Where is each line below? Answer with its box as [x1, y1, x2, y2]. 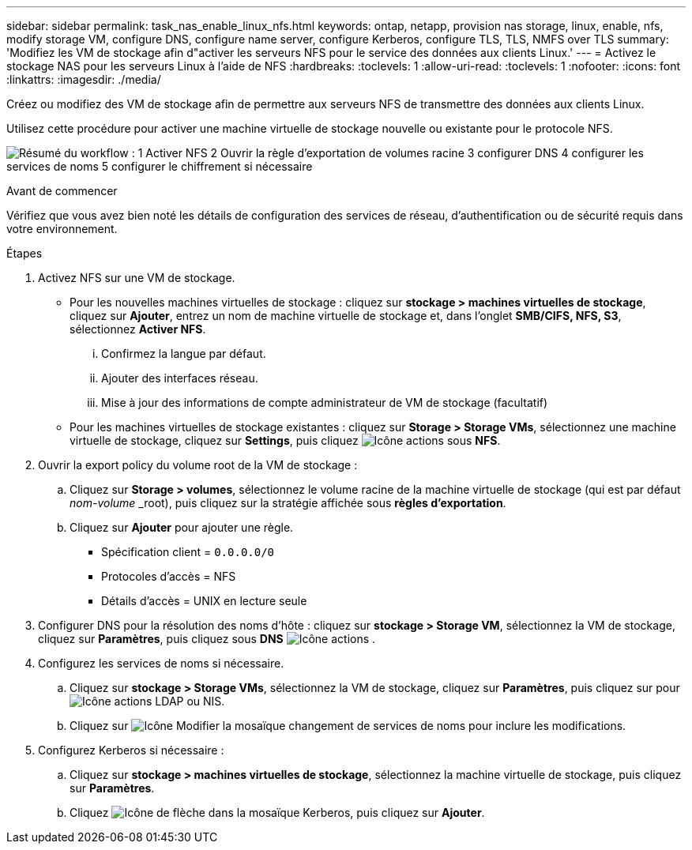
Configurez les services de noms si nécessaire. [38, 656, 284, 670]
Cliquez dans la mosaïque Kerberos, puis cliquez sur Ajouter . [70, 806, 485, 819]
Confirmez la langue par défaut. [101, 347, 266, 360]
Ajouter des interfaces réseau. [101, 371, 258, 385]
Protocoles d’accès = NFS [101, 570, 236, 583]
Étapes [6, 246, 43, 260]
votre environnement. [6, 222, 118, 235]
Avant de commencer [6, 184, 118, 197]
